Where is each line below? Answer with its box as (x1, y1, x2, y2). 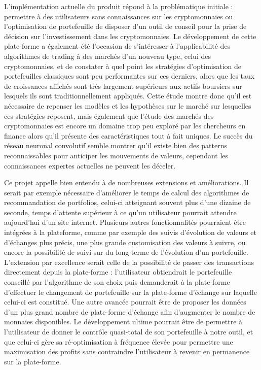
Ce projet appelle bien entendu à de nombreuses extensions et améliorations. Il (4, 177, 249, 188)
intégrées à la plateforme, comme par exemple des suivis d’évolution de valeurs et (4, 227, 256, 238)
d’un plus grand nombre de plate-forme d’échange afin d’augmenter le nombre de (4, 306, 255, 317)
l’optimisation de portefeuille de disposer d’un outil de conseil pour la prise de (4, 21, 247, 31)
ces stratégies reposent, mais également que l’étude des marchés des (4, 110, 214, 121)
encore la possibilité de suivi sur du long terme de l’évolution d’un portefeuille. (4, 247, 248, 257)
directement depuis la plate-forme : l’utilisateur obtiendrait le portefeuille (4, 266, 232, 277)
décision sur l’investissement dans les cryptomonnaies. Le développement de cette (4, 30, 256, 41)
